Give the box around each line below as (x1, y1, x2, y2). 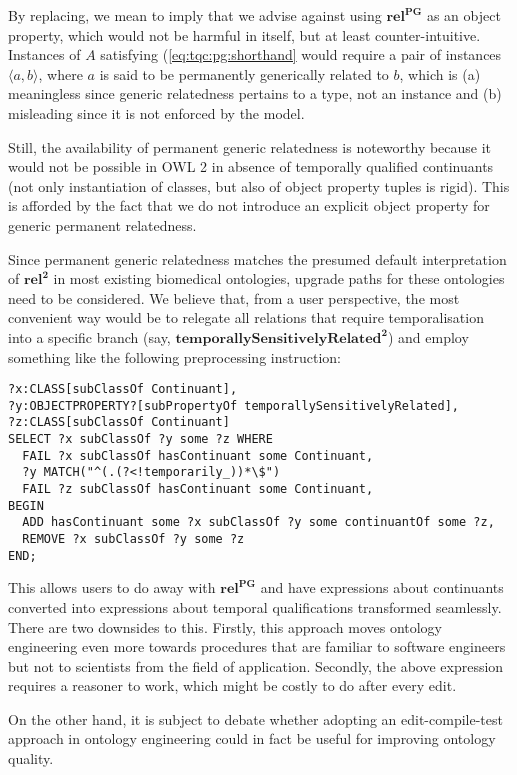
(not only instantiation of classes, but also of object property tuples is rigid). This (8, 175, 510, 196)
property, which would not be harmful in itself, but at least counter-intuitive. (8, 24, 481, 45)
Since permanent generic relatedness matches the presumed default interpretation (8, 248, 507, 269)
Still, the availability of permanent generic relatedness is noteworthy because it (8, 136, 492, 157)
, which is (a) (399, 63, 481, 84)
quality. (8, 748, 54, 769)
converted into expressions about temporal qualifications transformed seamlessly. (8, 596, 502, 617)
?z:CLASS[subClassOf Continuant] (8, 415, 230, 430)
